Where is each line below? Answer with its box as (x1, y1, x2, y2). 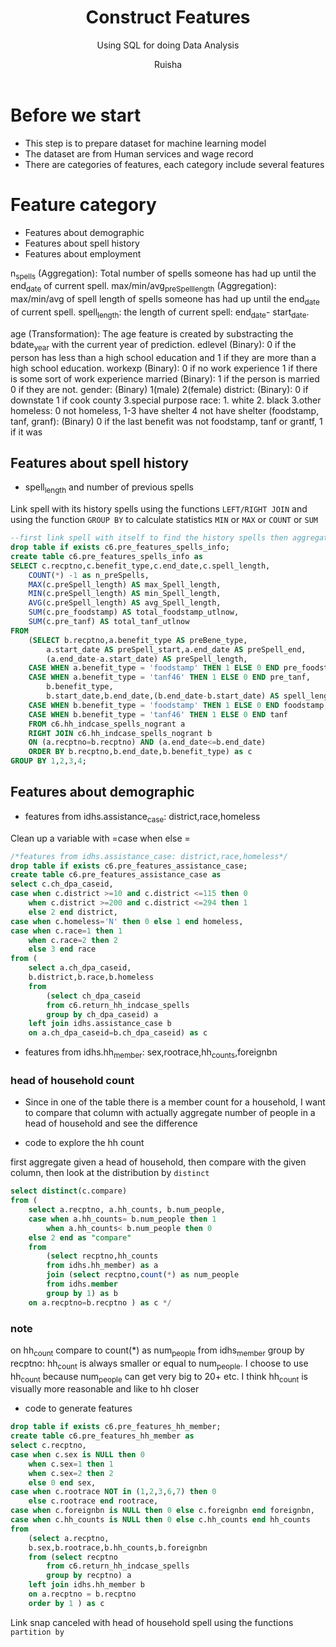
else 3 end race (28, 944, 97, 955)
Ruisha (153, 58, 183, 70)
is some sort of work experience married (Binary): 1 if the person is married (10, 372, 320, 385)
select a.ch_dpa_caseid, (28, 963, 132, 973)
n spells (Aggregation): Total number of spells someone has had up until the (10, 267, 317, 281)
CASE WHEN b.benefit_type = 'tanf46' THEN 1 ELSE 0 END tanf (28, 709, 289, 720)
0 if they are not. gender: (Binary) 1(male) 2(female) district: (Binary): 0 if (10, 383, 309, 395)
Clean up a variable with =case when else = (10, 832, 191, 844)
